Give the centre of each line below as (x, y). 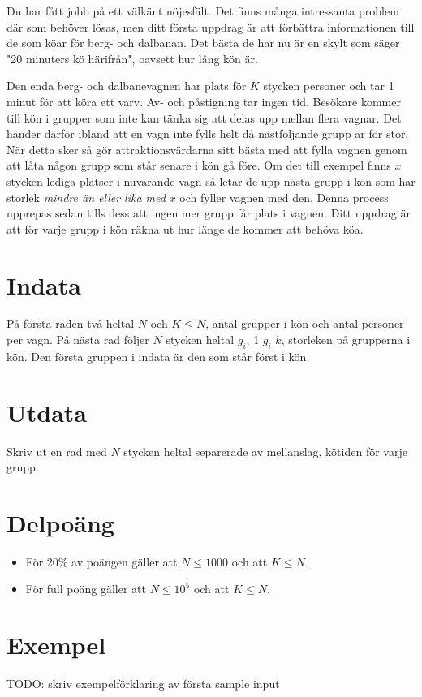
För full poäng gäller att (86, 589)
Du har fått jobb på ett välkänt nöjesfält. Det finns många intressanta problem (203, 11)
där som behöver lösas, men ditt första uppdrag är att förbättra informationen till (211, 26)
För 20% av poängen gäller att (101, 561)
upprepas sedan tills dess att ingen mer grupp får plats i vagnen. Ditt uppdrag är (209, 213)
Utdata (47, 412)
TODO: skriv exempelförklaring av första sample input (143, 684)
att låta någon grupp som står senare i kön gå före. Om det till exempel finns (199, 165)
